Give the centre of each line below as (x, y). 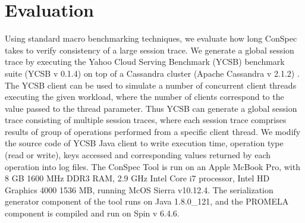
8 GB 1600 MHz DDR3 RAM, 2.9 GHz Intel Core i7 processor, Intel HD (137, 178)
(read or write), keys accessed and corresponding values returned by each (138, 155)
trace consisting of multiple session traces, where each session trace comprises (146, 120)
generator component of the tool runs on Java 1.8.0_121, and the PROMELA (147, 201)
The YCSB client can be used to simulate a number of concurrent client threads (151, 85)
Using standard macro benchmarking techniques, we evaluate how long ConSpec (151, 38)
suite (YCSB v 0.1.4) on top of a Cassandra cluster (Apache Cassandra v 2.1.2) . (152, 73)
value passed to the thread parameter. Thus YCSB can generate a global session (151, 108)
